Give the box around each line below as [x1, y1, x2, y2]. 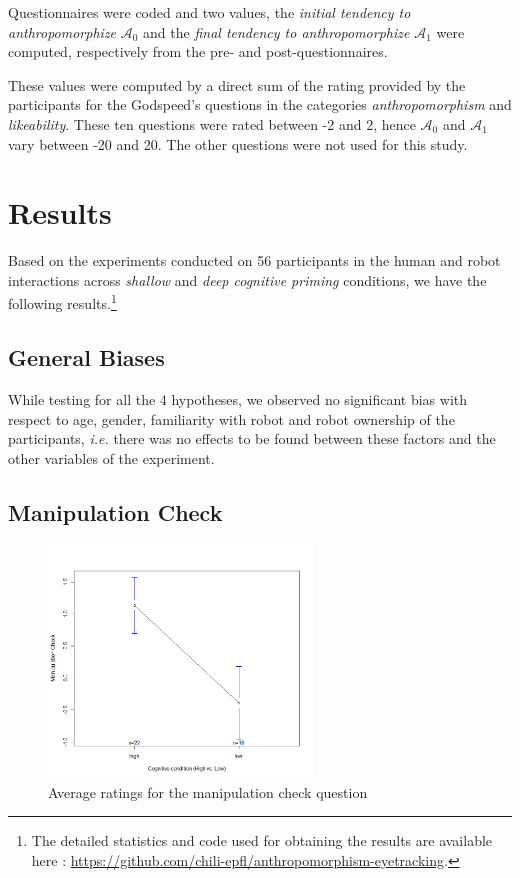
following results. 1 [8, 290, 117, 314]
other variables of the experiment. [8, 447, 215, 468]
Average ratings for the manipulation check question [48, 781, 368, 802]
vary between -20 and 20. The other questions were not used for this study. [8, 133, 468, 154]
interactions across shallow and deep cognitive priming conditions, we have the [8, 269, 487, 290]
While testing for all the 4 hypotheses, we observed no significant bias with [8, 388, 468, 409]
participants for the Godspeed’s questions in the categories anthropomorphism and [8, 94, 512, 115]
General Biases [8, 342, 165, 373]
